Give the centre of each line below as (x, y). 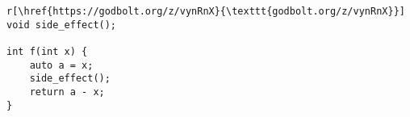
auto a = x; (61, 65)
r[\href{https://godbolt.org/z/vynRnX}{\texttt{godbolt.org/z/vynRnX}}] (206, 11)
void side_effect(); (62, 25)
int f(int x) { (47, 51)
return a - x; (67, 92)
